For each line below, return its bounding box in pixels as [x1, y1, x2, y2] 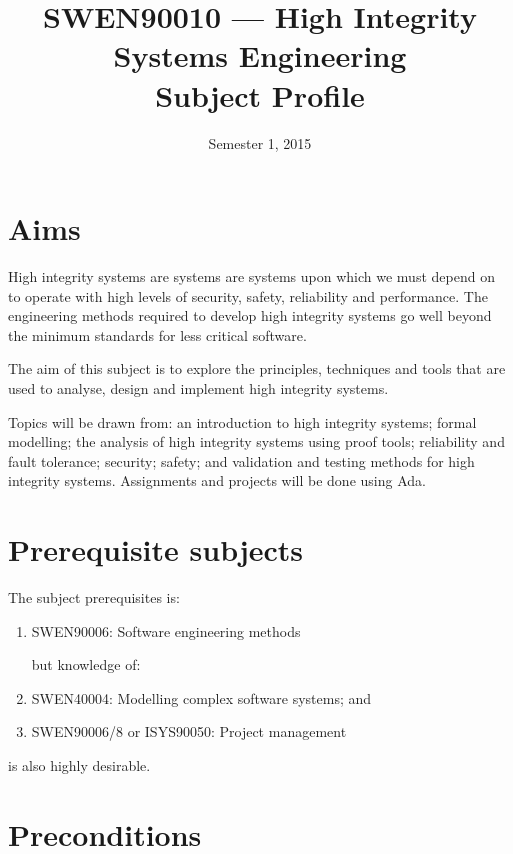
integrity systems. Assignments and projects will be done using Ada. [8, 470, 426, 491]
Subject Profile [155, 74, 365, 115]
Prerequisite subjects [8, 529, 304, 570]
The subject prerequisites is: [8, 587, 180, 608]
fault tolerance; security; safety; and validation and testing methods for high [8, 450, 475, 471]
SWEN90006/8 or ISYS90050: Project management [31, 721, 347, 742]
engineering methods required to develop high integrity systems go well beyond [8, 305, 492, 326]
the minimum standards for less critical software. [8, 324, 307, 345]
